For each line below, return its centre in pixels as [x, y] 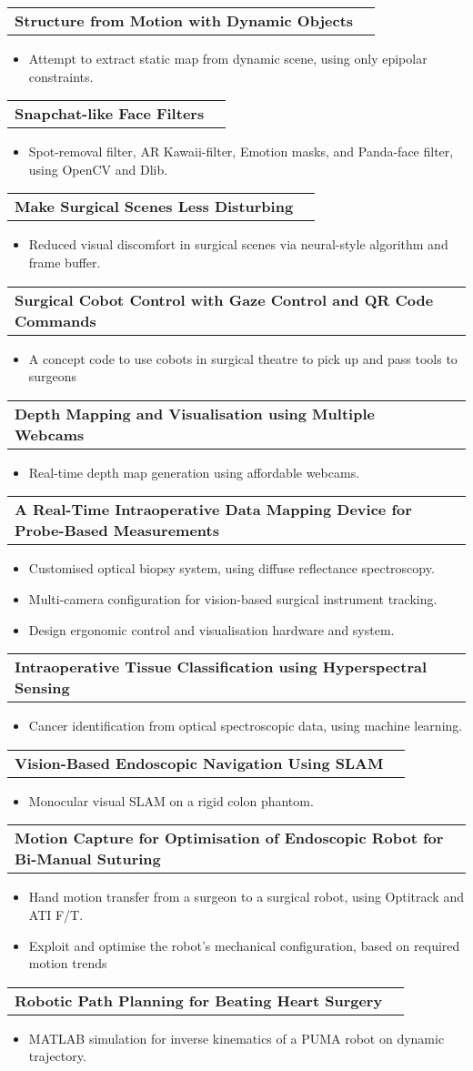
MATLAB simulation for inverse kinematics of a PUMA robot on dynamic [236, 1038]
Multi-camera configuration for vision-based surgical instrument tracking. [233, 598]
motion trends [68, 963]
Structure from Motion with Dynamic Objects [184, 20]
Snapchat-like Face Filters [110, 114]
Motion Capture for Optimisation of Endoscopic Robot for [229, 838]
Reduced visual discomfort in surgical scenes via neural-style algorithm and [238, 244]
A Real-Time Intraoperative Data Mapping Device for [213, 510]
